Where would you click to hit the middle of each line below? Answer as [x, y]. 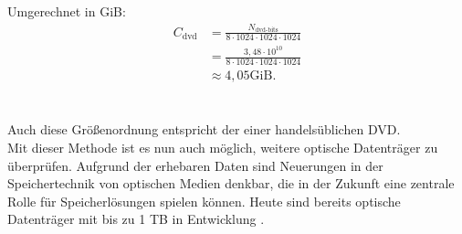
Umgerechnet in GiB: [67, 11]
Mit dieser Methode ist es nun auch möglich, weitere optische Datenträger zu [223, 147]
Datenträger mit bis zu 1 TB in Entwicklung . [136, 219]
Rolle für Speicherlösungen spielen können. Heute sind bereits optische [204, 201]
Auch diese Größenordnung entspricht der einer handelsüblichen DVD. [204, 129]
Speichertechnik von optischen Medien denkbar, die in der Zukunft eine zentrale [231, 183]
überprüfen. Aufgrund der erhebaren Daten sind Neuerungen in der [195, 165]
